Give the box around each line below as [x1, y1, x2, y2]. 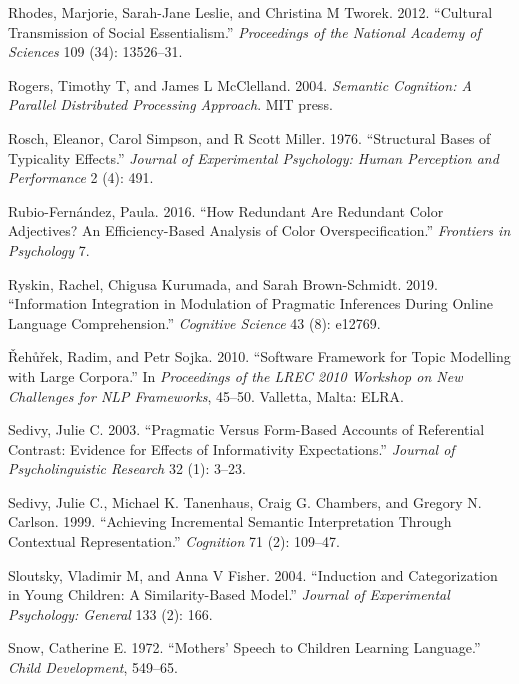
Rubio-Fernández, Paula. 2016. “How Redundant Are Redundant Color [8, 200, 444, 221]
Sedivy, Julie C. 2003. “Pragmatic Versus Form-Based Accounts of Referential [8, 419, 485, 440]
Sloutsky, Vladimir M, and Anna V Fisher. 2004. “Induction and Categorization [8, 564, 498, 585]
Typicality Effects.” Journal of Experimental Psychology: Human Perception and [8, 147, 499, 168]
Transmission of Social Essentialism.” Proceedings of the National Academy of [8, 21, 481, 42]
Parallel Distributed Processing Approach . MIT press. [8, 94, 333, 115]
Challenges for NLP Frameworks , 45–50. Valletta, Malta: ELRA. [8, 385, 404, 406]
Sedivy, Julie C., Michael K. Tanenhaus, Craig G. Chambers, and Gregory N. [8, 491, 482, 512]
